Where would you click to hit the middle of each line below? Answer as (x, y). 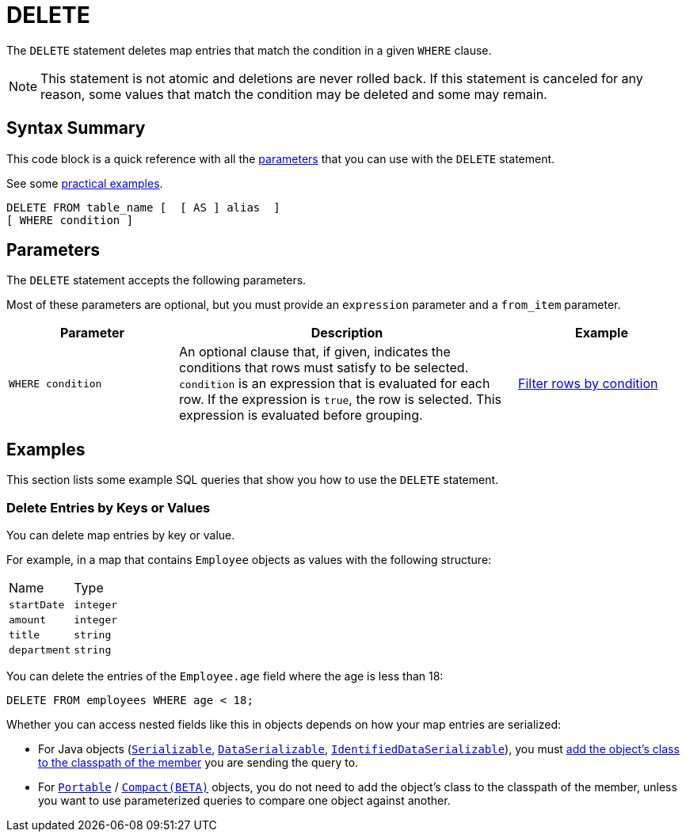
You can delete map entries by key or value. (121, 535)
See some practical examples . (85, 183)
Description (347, 333)
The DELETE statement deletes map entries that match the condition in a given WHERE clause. (249, 50)
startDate (37, 605)
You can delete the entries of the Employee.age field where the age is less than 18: (225, 676)
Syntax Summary (76, 128)
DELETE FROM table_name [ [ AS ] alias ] (143, 207)
